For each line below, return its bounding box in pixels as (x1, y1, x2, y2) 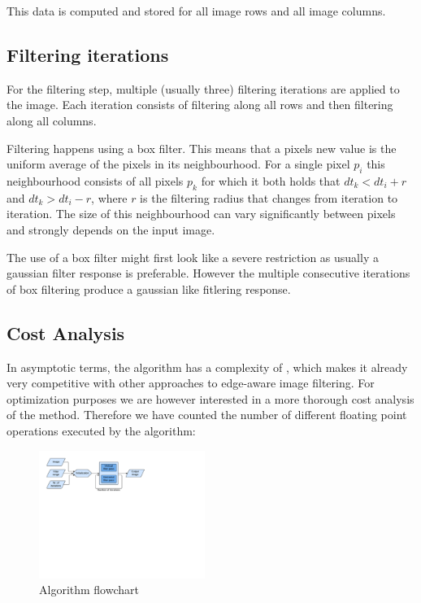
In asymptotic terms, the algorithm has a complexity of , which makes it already (7, 358, 408, 375)
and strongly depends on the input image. (7, 221, 215, 238)
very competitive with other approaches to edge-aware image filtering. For (7, 374, 375, 391)
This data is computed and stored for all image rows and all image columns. (7, 2, 386, 19)
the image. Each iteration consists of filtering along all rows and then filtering (7, 96, 393, 113)
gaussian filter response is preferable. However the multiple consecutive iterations (7, 264, 410, 282)
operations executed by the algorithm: (7, 422, 196, 439)
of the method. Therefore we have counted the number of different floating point (7, 406, 407, 423)
